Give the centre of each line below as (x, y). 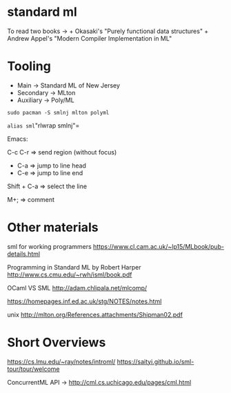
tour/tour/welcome (33, 369)
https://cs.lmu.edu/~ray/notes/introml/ (61, 361)
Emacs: (18, 139)
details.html (23, 254)
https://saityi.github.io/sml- (155, 361)
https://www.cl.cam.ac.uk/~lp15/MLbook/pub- (159, 246)
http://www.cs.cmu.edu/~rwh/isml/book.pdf (70, 274)
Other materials (53, 228)
